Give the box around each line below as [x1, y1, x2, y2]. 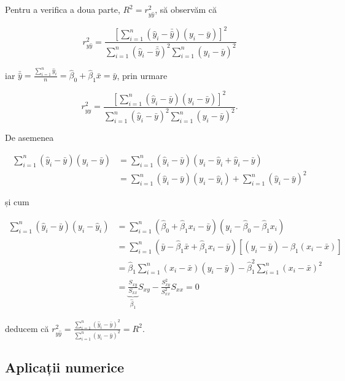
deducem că [5, 322, 49, 334]
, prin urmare [117, 69, 168, 81]
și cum [5, 195, 29, 208]
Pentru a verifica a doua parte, [5, 3, 120, 15]
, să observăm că [155, 3, 217, 15]
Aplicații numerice [5, 358, 125, 377]
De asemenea [5, 131, 54, 144]
